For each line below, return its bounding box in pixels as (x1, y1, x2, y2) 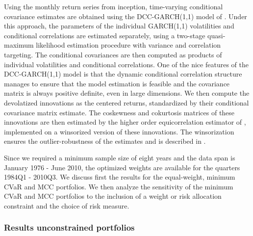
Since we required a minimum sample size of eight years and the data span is (4, 152, 235, 162)
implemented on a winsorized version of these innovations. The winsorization (4, 126, 234, 136)
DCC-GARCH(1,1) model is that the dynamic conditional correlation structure (4, 69, 242, 79)
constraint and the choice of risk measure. (4, 200, 129, 210)
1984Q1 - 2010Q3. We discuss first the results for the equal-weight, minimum (4, 172, 235, 182)
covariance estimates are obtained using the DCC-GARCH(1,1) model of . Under (4, 11, 247, 21)
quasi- (207, 30, 226, 40)
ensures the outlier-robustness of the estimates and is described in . (4, 136, 206, 146)
